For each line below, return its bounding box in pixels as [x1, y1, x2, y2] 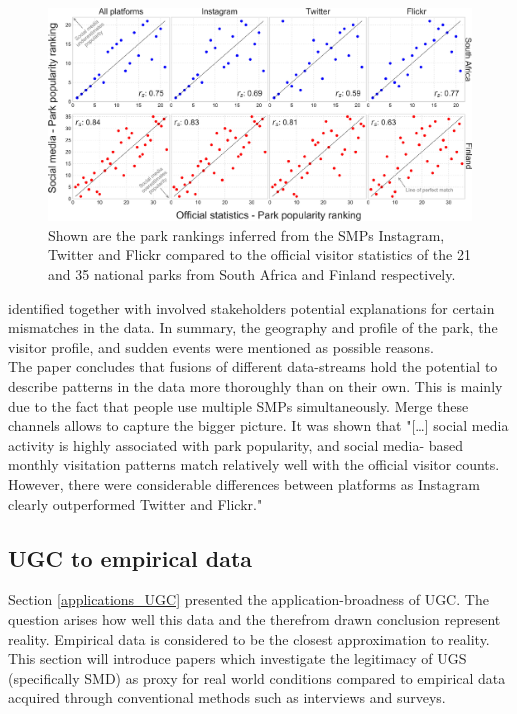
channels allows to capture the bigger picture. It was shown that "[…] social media [8, 415, 509, 436]
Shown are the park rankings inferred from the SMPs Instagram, [48, 224, 445, 245]
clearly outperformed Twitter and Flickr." [8, 493, 263, 514]
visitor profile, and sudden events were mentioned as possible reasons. [8, 336, 434, 357]
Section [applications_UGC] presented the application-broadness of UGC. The [8, 589, 489, 610]
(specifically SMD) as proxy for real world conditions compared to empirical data [8, 667, 506, 688]
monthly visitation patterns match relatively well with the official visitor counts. [8, 454, 500, 475]
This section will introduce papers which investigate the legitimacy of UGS [8, 648, 467, 669]
